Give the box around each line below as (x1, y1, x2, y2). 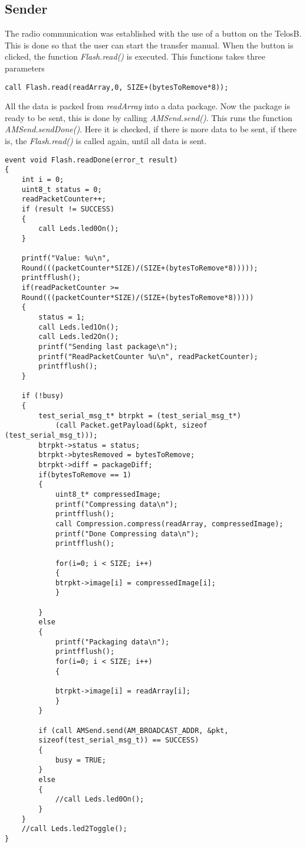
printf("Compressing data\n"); (55, 500, 178, 509)
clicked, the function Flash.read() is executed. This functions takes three (5, 50, 265, 63)
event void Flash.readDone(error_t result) (5, 155, 178, 164)
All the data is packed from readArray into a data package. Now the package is (5, 100, 291, 112)
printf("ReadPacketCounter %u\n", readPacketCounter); (38, 352, 258, 361)
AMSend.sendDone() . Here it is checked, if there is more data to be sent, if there (5, 123, 297, 135)
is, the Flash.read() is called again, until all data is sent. (5, 135, 207, 147)
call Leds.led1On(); (38, 322, 119, 331)
